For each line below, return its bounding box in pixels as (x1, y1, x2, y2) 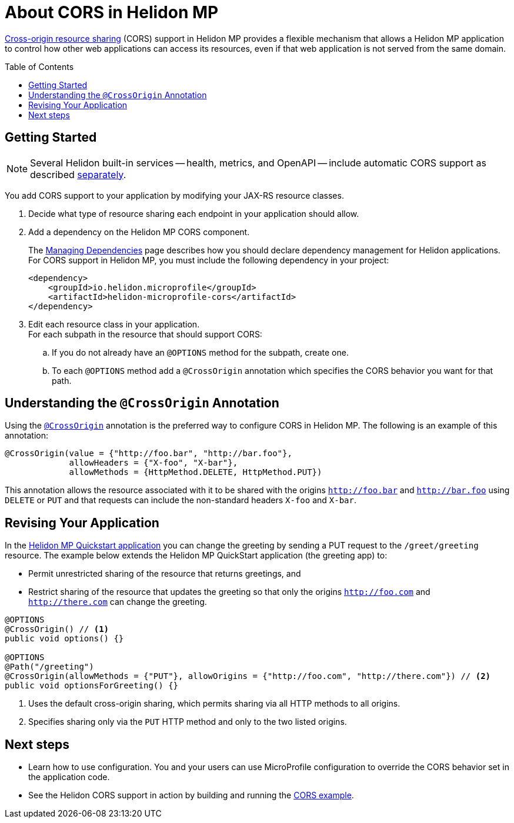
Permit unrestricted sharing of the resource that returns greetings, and (28, 568, 301, 579)
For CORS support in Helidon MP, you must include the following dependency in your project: (28, 255, 389, 265)
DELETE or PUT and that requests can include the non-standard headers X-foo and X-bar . (5, 495, 357, 506)
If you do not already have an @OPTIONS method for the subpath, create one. (52, 347, 349, 357)
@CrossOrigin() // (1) (5, 624, 109, 634)
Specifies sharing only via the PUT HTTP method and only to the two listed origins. (28, 717, 347, 727)
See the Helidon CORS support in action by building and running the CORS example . (28, 790, 354, 801)
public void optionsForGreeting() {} (5, 681, 179, 691)
